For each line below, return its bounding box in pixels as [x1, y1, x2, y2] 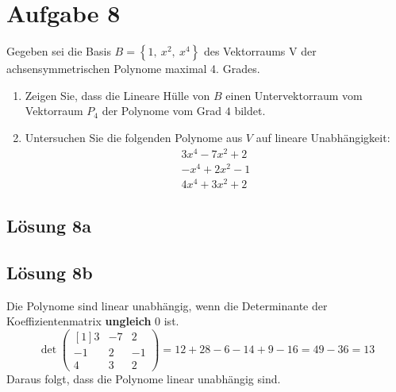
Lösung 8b [6, 260, 93, 284]
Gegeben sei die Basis [6, 43, 111, 60]
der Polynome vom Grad [102, 102, 222, 119]
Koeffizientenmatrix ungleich [6, 313, 152, 329]
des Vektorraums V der [203, 43, 317, 60]
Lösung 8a [6, 213, 91, 238]
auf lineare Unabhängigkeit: [256, 129, 390, 145]
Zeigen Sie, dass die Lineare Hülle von [25, 86, 210, 103]
